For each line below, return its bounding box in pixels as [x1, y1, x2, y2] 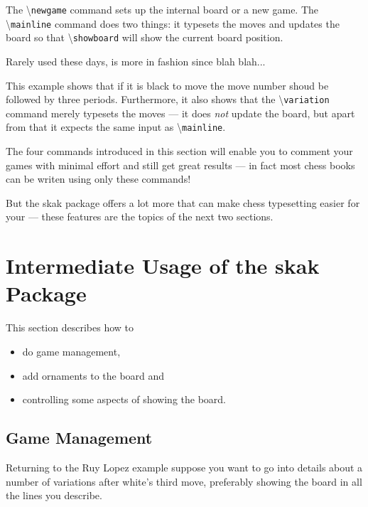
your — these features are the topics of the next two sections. [6, 209, 274, 224]
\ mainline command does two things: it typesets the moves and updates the [6, 16, 340, 31]
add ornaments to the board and [22, 368, 165, 383]
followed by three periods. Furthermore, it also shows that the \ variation [6, 92, 330, 107]
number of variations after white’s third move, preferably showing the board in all [6, 474, 362, 489]
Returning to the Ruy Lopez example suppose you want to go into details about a [6, 459, 363, 474]
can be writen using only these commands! [6, 171, 191, 186]
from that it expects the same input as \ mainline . [6, 119, 226, 134]
